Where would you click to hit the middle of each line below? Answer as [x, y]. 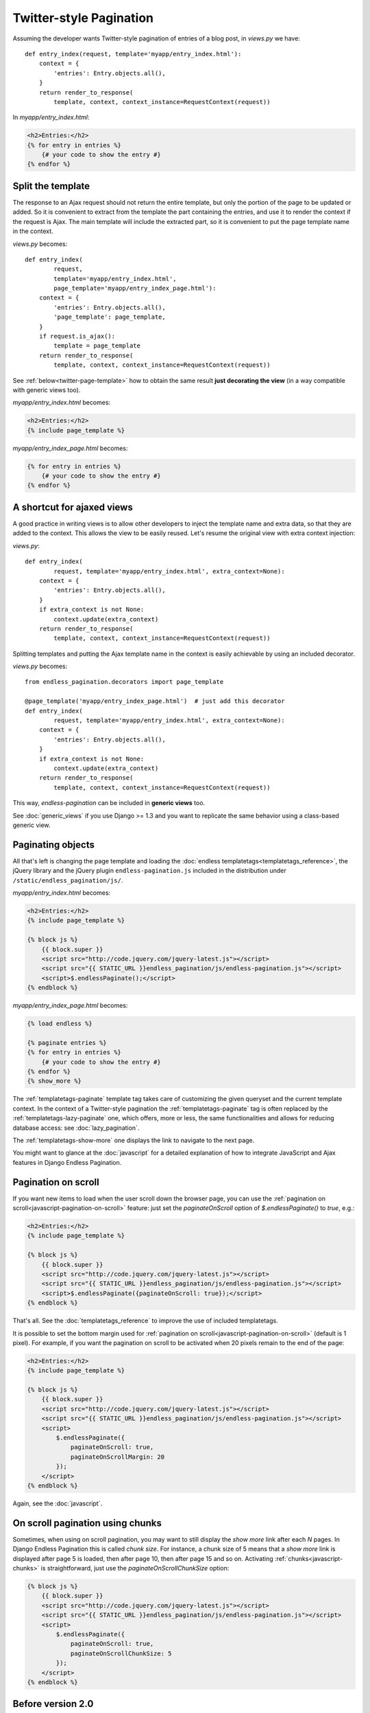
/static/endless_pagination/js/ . [68, 880]
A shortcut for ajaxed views [73, 507]
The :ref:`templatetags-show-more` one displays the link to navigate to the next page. [134, 1140]
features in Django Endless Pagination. [67, 1162]
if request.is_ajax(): [77, 336]
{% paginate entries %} [67, 1043]
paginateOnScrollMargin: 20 [117, 1457]
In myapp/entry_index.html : [51, 117]
